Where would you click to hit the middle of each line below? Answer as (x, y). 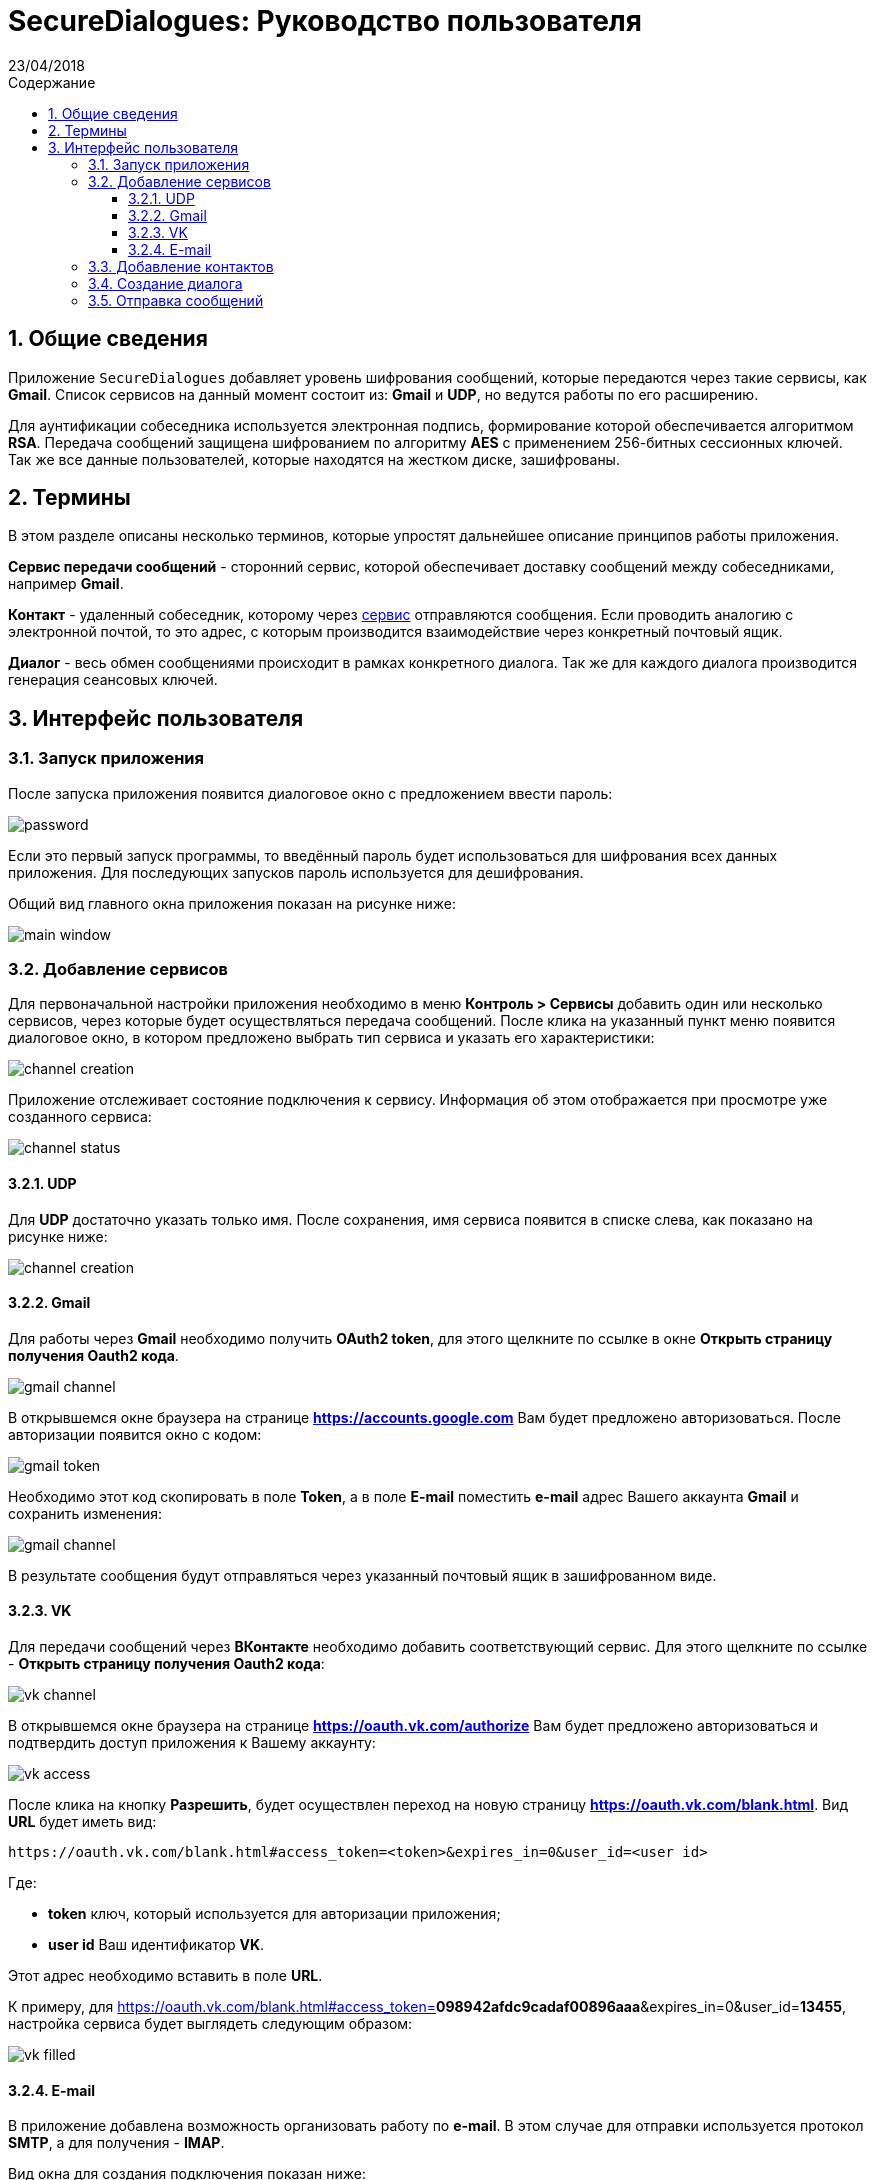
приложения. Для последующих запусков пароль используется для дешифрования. (296, 872)
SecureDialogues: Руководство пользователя (325, 21)
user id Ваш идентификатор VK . (156, 1945)
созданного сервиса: (80, 1117)
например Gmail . (66, 584)
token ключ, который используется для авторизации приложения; (274, 1914)
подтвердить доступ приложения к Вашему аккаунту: (192, 1743)
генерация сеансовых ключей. (113, 680)
